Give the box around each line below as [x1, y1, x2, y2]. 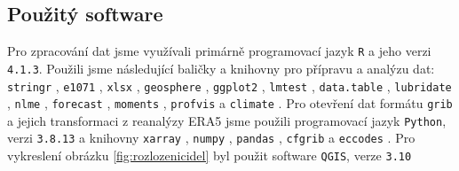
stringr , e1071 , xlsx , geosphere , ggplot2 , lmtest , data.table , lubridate [7, 76, 452, 95]
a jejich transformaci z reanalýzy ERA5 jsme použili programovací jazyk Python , [7, 111, 447, 129]
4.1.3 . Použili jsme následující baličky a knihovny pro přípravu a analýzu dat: [7, 58, 435, 77]
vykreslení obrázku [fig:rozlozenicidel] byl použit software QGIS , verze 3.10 [7, 146, 412, 165]
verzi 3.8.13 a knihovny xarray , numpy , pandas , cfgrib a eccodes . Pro [7, 128, 415, 147]
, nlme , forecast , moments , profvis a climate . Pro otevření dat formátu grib [7, 94, 453, 113]
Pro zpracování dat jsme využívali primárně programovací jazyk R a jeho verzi [7, 42, 431, 60]
